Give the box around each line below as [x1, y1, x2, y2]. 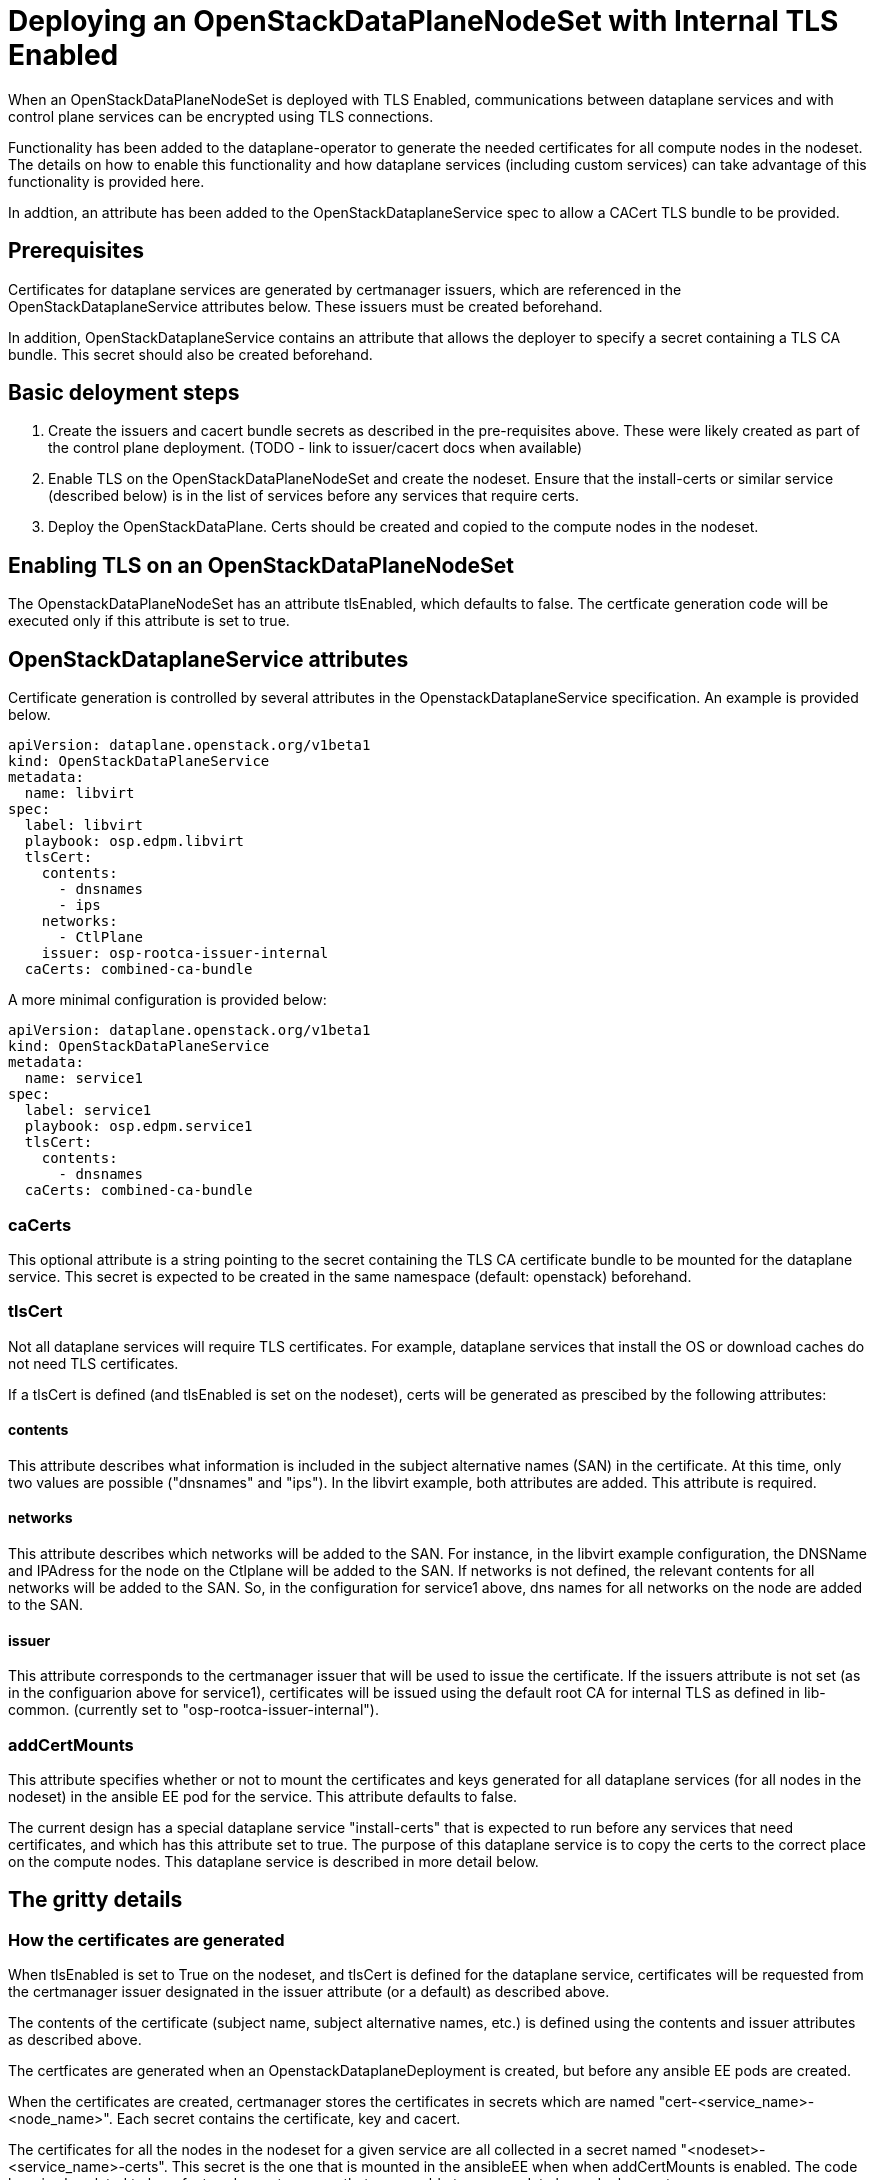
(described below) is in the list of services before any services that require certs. [48, 487, 580, 505]
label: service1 [24, 1102, 152, 1119]
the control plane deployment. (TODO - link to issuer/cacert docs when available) [48, 439, 583, 457]
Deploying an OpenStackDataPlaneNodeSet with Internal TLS [8, 4, 839, 38]
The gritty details [8, 1887, 183, 1913]
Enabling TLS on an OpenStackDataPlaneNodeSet [8, 552, 515, 578]
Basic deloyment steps [8, 380, 240, 406]
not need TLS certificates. [8, 1354, 179, 1372]
